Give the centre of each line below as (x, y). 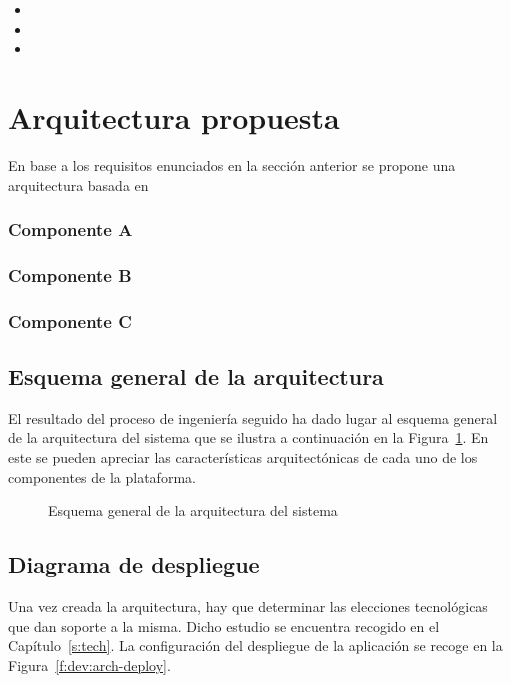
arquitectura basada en (78, 184)
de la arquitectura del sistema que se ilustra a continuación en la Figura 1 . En (248, 437)
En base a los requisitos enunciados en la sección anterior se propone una (232, 164)
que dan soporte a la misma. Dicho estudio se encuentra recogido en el (224, 625)
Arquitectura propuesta (174, 116)
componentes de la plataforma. (102, 476)
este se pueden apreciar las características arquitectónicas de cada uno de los (243, 457)
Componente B (70, 274)
